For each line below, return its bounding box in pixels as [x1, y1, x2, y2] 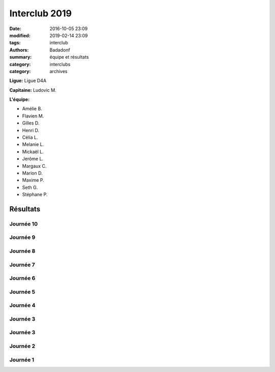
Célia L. [22, 134, 38, 140]
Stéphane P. [22, 191, 48, 197]
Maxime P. [22, 177, 44, 183]
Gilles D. [22, 120, 40, 126]
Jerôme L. [22, 156, 43, 162]
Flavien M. [22, 113, 44, 119]
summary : [9, 54, 32, 60]
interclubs [49, 61, 71, 67]
